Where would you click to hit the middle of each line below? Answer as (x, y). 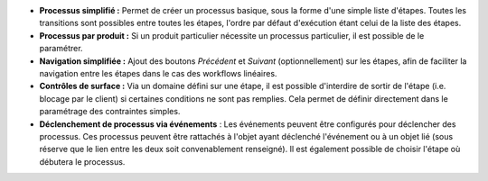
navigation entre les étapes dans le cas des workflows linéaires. (158, 73)
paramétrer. (61, 49)
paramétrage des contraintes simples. (110, 112)
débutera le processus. (82, 161)
